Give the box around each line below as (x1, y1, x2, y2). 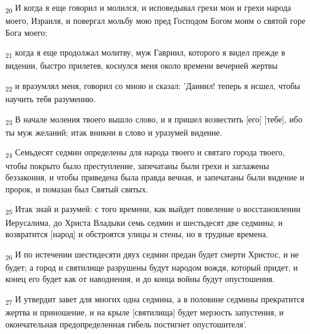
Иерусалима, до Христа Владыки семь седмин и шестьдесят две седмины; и (5, 216, 283, 228)
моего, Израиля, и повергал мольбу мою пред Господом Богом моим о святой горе (5, 14, 306, 27)
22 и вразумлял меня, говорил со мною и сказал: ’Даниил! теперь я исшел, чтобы (5, 79, 300, 93)
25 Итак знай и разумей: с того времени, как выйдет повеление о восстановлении (5, 203, 300, 217)
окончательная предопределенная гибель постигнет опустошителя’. (5, 317, 247, 330)
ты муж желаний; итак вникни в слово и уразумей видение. (5, 125, 222, 138)
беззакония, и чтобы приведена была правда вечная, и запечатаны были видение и (5, 171, 305, 183)
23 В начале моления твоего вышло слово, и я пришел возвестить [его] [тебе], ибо (5, 112, 302, 127)
